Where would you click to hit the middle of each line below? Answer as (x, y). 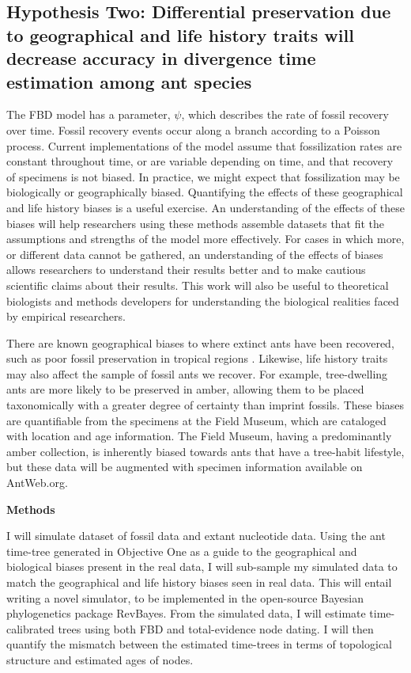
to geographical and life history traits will (180, 34)
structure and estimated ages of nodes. (100, 659)
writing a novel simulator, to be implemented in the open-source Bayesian (185, 597)
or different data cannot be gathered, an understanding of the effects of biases (195, 254)
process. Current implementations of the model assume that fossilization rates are (204, 145)
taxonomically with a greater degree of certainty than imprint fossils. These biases (205, 405)
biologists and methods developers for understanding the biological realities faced (203, 300)
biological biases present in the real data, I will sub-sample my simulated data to (202, 567)
